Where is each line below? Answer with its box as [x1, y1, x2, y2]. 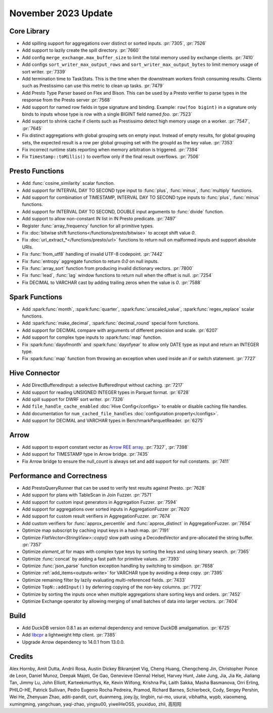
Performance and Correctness [9, 471, 107, 480]
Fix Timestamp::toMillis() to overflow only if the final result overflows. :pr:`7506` [22, 153, 200, 160]
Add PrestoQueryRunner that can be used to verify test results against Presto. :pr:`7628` [22, 485, 206, 491]
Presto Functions [9, 167, 64, 176]
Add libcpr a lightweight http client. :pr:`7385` [22, 632, 117, 638]
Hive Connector [9, 369, 60, 377]
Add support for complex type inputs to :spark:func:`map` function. [22, 334, 162, 340]
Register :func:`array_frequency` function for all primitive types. [22, 223, 154, 229]
